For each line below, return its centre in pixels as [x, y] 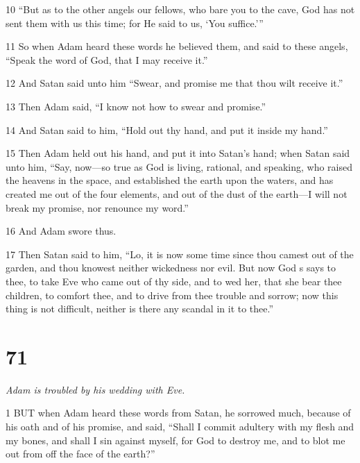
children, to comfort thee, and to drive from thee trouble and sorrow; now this [172, 295]
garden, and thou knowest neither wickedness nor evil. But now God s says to [171, 268]
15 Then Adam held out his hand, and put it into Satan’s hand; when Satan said [178, 153]
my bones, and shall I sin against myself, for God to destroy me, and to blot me [175, 440]
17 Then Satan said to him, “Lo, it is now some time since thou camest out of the [180, 254]
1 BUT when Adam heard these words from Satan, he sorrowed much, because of [178, 413]
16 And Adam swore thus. [61, 231]
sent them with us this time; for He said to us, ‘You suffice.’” [135, 23]
